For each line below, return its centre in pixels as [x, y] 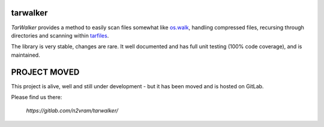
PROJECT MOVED [45, 72]
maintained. [25, 55]
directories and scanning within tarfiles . [60, 35]
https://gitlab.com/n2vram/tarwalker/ [72, 111]
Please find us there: [37, 97]
